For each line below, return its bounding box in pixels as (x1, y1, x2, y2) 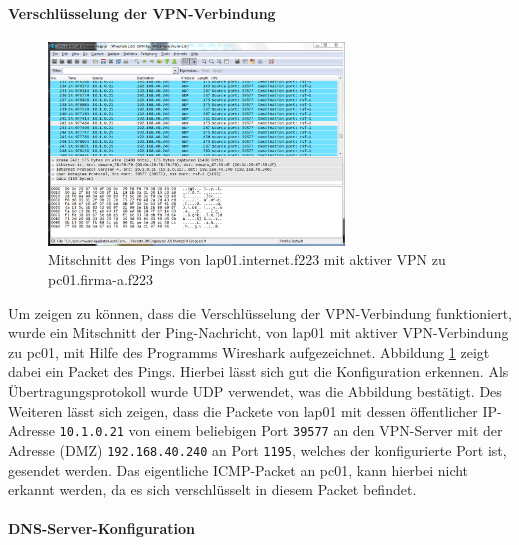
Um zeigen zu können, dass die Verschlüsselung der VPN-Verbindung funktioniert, (8, 302, 512, 323)
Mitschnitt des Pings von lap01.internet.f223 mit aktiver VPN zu (48, 249, 446, 270)
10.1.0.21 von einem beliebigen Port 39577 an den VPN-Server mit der (59, 420, 503, 441)
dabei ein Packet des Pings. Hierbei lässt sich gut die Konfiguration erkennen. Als (8, 361, 509, 382)
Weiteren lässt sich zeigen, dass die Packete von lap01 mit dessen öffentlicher (8, 400, 478, 421)
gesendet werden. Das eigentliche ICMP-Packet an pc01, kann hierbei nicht (8, 459, 469, 480)
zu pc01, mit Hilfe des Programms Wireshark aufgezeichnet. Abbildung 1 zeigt (8, 341, 490, 362)
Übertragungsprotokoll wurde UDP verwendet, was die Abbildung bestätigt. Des (8, 381, 502, 401)
